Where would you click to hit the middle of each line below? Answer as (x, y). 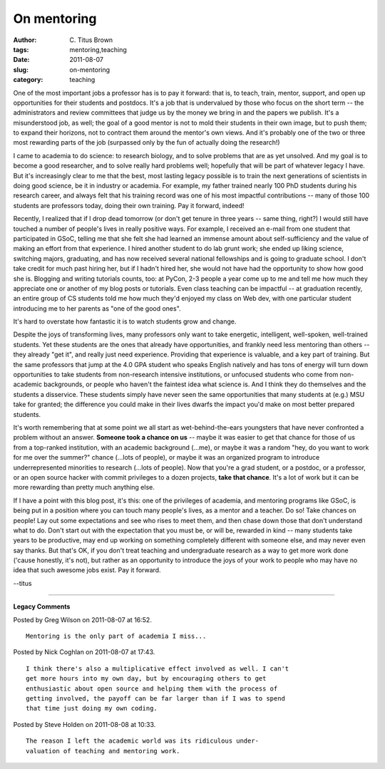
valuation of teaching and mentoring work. (103, 751)
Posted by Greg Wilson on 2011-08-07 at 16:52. (83, 619)
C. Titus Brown (91, 40)
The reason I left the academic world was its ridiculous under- (143, 741)
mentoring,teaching (98, 49)
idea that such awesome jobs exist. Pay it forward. (87, 570)
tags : (21, 49)
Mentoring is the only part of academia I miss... (116, 636)
